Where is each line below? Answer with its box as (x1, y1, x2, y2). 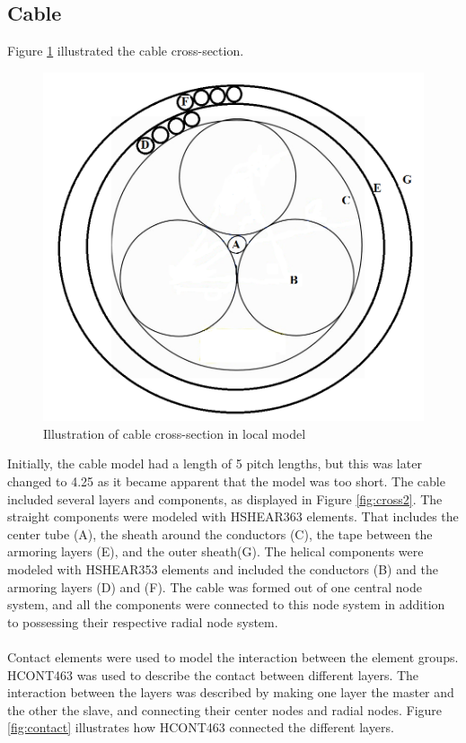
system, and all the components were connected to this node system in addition (7, 595, 445, 614)
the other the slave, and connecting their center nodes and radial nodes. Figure (7, 700, 443, 719)
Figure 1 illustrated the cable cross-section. (7, 41, 244, 60)
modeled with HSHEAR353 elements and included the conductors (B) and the (7, 560, 438, 579)
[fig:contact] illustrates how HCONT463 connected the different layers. (7, 718, 394, 737)
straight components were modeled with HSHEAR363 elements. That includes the (7, 507, 459, 526)
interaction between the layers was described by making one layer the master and (7, 683, 454, 702)
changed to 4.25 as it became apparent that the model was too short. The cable (7, 472, 445, 491)
